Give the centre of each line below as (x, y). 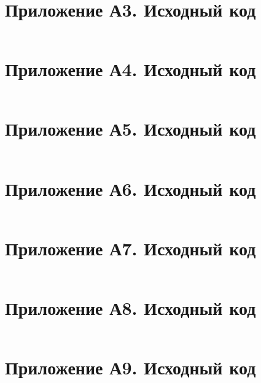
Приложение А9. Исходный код (130, 367)
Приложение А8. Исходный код (130, 307)
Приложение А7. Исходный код (130, 248)
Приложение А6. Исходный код (130, 188)
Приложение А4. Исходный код (130, 69)
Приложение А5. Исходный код (130, 129)
